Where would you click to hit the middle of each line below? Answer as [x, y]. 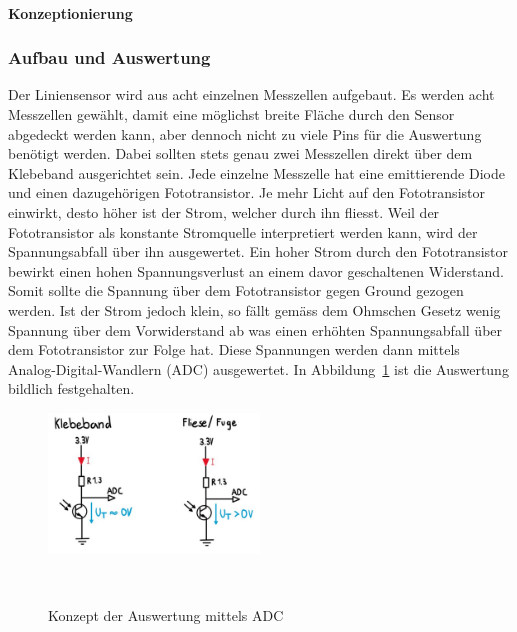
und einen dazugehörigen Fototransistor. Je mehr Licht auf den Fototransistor [246, 192]
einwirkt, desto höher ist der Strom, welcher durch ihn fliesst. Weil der [224, 211]
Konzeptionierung [70, 12]
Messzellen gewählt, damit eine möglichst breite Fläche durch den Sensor [231, 114]
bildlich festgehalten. [71, 388]
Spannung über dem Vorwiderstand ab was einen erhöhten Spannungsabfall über [255, 329]
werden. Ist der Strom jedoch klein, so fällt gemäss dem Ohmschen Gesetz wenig [254, 309]
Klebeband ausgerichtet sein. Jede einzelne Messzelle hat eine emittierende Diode [256, 172]
